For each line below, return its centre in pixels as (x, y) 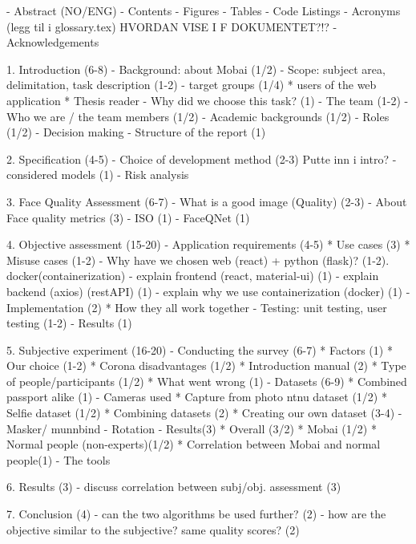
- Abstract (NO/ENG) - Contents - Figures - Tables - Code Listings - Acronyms (204, 10)
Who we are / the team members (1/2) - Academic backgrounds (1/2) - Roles (198, 116)
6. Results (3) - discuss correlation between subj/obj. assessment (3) (174, 487)
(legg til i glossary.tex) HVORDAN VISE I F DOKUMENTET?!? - (172, 26)
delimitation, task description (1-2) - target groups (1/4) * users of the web (192, 85)
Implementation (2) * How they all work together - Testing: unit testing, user (197, 307)
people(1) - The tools (59, 459)
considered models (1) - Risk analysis (98, 175)
